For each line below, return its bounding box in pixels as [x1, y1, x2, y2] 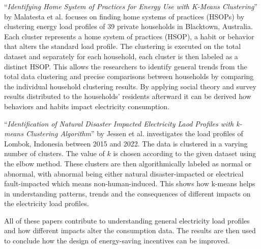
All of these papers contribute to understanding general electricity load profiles [4, 215, 250, 226]
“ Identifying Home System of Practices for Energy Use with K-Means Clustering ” [4, 1, 257, 11]
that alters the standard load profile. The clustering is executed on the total [4, 41, 241, 52]
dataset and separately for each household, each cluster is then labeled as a [4, 51, 238, 61]
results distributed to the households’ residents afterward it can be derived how [4, 91, 251, 102]
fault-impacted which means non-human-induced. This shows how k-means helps [4, 178, 255, 189]
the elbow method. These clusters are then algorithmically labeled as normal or [4, 158, 252, 168]
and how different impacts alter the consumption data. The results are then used [4, 225, 256, 236]
